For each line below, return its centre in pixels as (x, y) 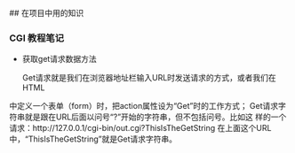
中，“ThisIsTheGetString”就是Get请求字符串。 (93, 139)
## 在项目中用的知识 (47, 13)
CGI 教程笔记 (37, 38)
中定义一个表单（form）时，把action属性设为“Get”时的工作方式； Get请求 (144, 106)
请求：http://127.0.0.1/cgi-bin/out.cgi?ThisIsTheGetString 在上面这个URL (140, 128)
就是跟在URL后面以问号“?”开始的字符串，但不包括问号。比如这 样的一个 (155, 117)
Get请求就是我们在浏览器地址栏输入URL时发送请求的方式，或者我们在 (149, 78)
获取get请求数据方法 (60, 59)
